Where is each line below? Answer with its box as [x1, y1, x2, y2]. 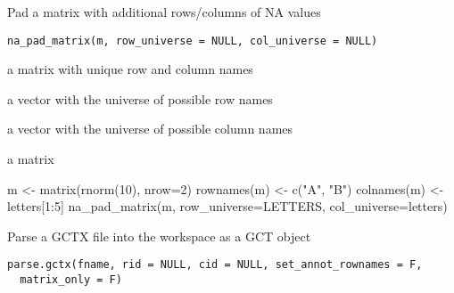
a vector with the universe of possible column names [7, 119, 293, 138]
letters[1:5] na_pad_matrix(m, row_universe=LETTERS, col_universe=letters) [7, 197, 448, 216]
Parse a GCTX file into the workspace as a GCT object [7, 226, 311, 245]
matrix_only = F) [20, 273, 122, 287]
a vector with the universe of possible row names [7, 89, 273, 108]
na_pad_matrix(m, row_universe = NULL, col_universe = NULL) [7, 34, 378, 47]
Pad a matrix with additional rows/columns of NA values [7, 3, 321, 20]
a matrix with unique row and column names [7, 60, 253, 78]
